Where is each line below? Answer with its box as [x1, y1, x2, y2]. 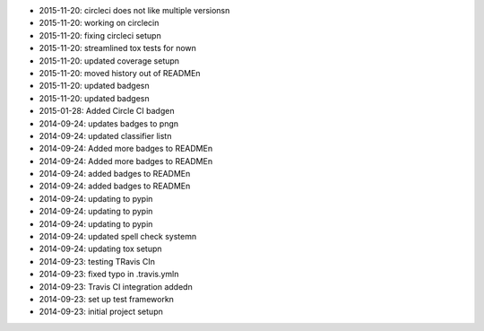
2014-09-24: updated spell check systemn [39, 231, 197, 242]
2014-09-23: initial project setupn [39, 306, 163, 318]
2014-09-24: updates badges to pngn [39, 118, 179, 129]
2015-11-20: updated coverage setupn [39, 55, 179, 66]
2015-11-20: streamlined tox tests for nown [39, 43, 197, 54]
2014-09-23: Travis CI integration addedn [39, 281, 193, 292]
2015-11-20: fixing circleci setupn [39, 30, 161, 40]
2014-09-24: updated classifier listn [39, 130, 172, 141]
